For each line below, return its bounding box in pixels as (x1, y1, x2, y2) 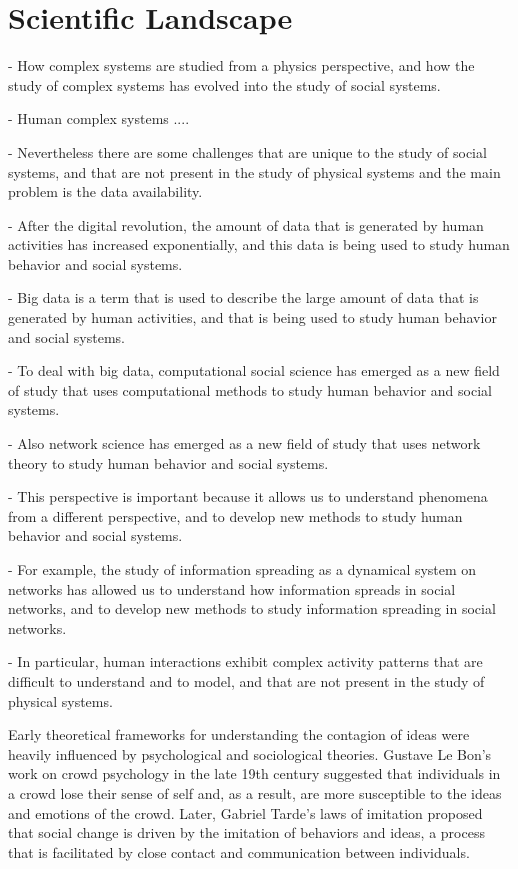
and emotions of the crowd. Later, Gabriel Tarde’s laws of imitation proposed (8, 802, 483, 823)
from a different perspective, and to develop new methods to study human (8, 505, 463, 526)
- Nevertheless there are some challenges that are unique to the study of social (8, 141, 487, 162)
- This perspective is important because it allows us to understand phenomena (8, 486, 488, 507)
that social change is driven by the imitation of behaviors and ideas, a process (8, 822, 485, 843)
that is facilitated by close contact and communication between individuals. (8, 841, 470, 862)
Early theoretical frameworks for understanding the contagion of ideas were (8, 724, 470, 745)
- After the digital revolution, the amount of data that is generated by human (8, 214, 484, 235)
